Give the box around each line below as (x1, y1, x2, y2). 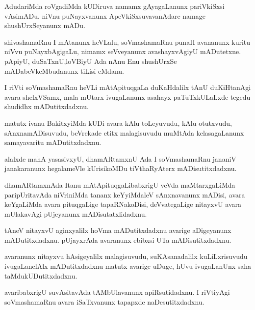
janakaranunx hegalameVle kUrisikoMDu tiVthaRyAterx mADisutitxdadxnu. (4, 163, 237, 173)
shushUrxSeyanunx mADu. (4, 20, 85, 30)
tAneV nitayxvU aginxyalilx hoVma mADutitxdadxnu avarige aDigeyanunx (4, 225, 231, 235)
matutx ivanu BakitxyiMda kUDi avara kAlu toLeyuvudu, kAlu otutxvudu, (4, 117, 232, 128)
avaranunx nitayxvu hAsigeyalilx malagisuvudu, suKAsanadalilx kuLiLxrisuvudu (4, 251, 248, 261)
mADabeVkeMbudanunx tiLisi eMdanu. (4, 65, 124, 76)
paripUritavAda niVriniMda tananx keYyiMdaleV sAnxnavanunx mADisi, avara (4, 189, 245, 199)
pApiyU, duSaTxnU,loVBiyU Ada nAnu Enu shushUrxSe (4, 56, 177, 66)
